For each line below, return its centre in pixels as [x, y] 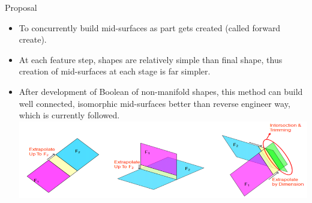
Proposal [21, 7]
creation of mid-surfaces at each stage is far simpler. [115, 71]
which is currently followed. [69, 115]
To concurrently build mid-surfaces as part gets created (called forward [150, 27]
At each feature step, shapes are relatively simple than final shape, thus [151, 59]
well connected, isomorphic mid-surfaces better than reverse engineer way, [154, 103]
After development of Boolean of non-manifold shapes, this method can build [161, 91]
